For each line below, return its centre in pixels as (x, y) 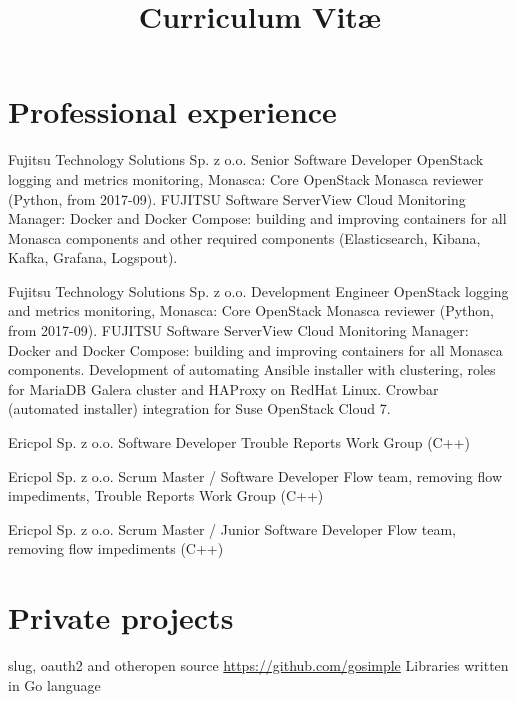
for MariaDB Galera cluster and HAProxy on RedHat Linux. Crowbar (223, 388)
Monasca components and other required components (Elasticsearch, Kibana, (244, 237)
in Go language (54, 684)
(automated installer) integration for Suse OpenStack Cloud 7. (199, 408)
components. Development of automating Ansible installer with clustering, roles (252, 369)
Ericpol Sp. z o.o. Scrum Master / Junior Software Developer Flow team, (232, 528)
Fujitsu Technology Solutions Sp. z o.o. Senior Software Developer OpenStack (246, 159)
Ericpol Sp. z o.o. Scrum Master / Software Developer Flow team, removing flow (255, 475)
